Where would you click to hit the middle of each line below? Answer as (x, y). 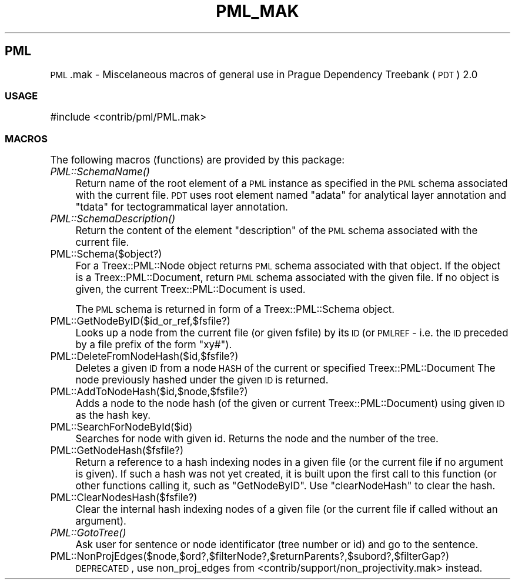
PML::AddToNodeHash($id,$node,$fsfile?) (149, 392)
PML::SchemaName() (100, 172)
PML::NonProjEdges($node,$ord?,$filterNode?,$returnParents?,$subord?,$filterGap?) (250, 557)
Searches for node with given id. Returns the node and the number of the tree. (257, 439)
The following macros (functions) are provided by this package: (198, 160)
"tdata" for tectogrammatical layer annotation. (182, 207)
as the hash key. (113, 416)
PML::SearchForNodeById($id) (121, 427)
